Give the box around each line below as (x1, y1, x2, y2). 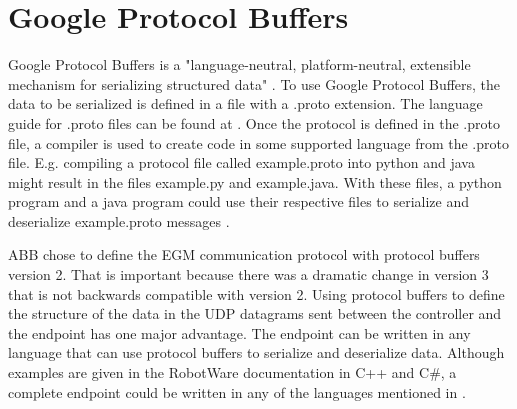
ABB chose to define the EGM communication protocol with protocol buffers (8, 244, 480, 265)
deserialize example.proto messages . (8, 210, 230, 231)
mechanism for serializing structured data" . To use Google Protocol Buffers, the (8, 73, 501, 94)
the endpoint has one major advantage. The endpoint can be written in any (8, 322, 471, 343)
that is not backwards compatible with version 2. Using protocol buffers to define (8, 283, 505, 304)
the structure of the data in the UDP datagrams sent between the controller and (8, 303, 502, 324)
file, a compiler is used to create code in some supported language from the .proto (8, 132, 509, 153)
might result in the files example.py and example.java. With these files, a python (8, 171, 502, 192)
